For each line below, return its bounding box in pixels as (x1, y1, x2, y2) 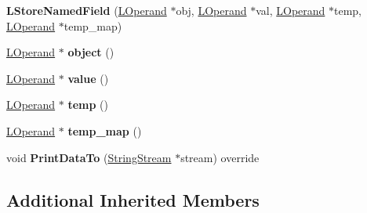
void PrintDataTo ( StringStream (6, 149, 172, 165)
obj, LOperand (176, 2, 247, 18)
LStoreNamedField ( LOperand (6, 2, 167, 18)
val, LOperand (256, 2, 325, 18)
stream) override (180, 149, 260, 165)
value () (67, 70, 109, 86)
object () (67, 44, 114, 60)
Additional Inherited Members (6, 187, 260, 211)
